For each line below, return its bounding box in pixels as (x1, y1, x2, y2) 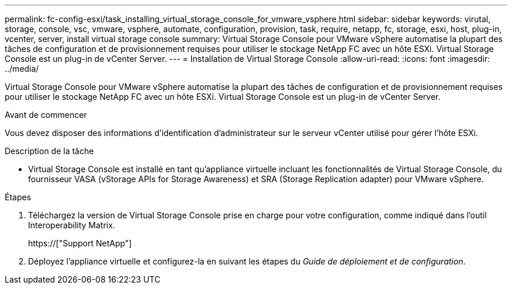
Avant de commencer (5, 110, 87, 120)
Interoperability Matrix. (28, 220, 115, 230)
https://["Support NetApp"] (28, 238, 132, 248)
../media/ (5, 64, 39, 74)
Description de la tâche (5, 146, 94, 156)
